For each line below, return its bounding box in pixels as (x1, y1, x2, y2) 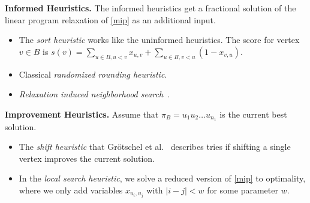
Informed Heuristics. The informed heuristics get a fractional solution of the (5, 2, 296, 14)
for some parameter (207, 184, 278, 196)
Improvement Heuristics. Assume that (5, 107, 159, 120)
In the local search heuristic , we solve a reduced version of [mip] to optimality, (19, 172, 306, 184)
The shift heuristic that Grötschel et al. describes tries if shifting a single (19, 140, 291, 153)
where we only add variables (19, 184, 123, 196)
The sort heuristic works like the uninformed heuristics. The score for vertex (19, 33, 300, 46)
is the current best (219, 107, 287, 120)
